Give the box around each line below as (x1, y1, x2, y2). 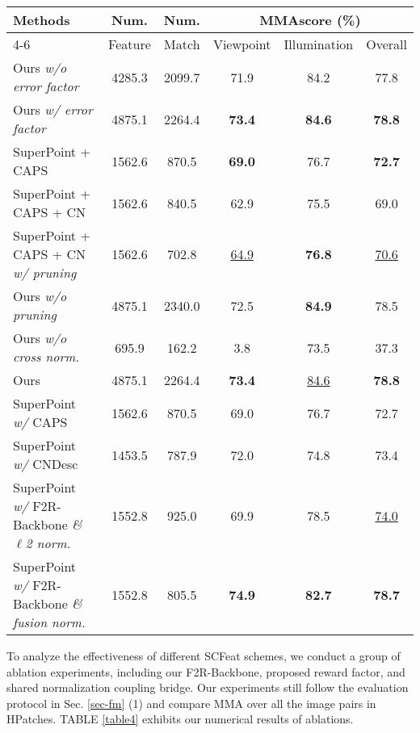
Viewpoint (212, 35, 271, 53)
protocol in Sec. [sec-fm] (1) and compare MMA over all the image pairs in (6, 694, 376, 711)
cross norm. (13, 347, 80, 366)
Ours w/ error (13, 100, 93, 119)
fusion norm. (13, 613, 86, 631)
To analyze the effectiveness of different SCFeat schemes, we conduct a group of (6, 647, 401, 664)
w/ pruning (13, 263, 77, 282)
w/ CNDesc (13, 454, 78, 473)
